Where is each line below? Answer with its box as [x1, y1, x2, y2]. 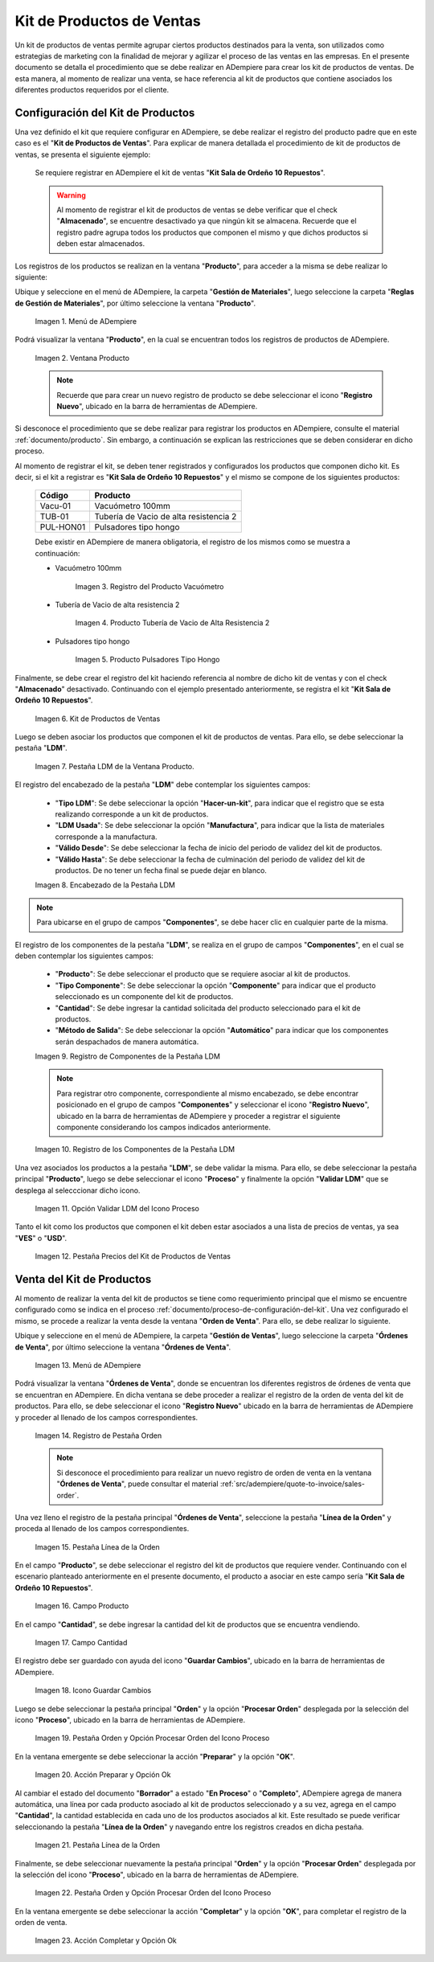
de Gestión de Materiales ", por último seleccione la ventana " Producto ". [14, 298, 256, 308]
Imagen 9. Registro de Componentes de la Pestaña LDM [35, 1051, 221, 1061]
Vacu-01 [39, 501, 72, 512]
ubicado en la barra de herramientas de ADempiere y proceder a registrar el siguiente [56, 1111, 341, 1120]
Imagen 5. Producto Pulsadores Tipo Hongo [75, 655, 220, 665]
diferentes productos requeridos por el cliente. [14, 85, 170, 95]
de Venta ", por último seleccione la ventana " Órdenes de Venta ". [14, 1342, 231, 1352]
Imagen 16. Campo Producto [35, 1601, 129, 1611]
